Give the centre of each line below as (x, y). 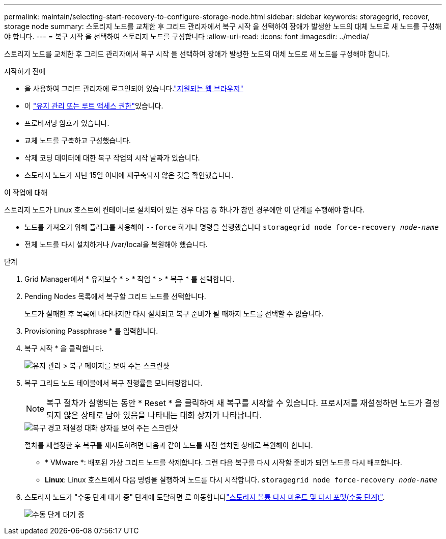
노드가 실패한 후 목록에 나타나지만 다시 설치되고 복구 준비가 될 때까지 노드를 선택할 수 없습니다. (174, 314)
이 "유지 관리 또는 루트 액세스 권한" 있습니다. (94, 106)
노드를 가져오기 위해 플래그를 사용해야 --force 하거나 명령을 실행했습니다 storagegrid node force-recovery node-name (232, 227)
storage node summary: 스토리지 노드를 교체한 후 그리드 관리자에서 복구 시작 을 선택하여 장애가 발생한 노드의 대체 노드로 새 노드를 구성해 (223, 26)
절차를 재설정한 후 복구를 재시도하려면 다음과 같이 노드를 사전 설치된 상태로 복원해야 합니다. (169, 445)
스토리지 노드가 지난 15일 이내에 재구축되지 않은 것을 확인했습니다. (129, 175)
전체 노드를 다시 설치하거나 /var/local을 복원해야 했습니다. (116, 244)
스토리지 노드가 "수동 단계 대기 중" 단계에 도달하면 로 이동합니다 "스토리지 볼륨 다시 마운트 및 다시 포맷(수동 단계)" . (205, 497)
